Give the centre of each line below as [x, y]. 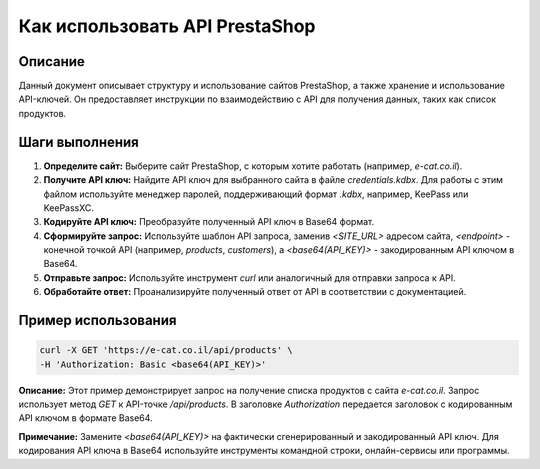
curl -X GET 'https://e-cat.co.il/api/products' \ [166, 350]
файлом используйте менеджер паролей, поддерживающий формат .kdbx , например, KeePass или [256, 194]
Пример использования [97, 320]
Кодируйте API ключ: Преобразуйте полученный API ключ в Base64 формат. [209, 222]
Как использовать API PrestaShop [167, 26]
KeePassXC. [69, 207]
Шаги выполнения [78, 141]
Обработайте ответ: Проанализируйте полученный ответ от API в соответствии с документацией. [255, 292]
